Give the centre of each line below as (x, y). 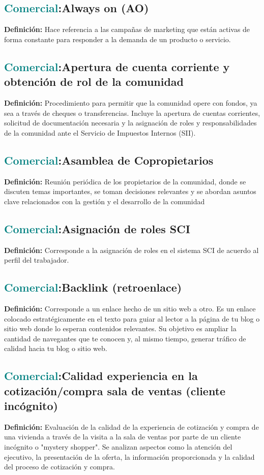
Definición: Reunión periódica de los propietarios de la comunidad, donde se (125, 181)
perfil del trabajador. (37, 260)
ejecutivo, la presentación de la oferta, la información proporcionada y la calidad (129, 456)
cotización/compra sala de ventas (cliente (115, 390)
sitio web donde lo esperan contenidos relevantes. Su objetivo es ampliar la (120, 328)
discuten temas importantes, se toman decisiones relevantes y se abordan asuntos (130, 191)
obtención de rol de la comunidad (94, 82)
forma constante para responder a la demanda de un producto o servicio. (118, 39)
